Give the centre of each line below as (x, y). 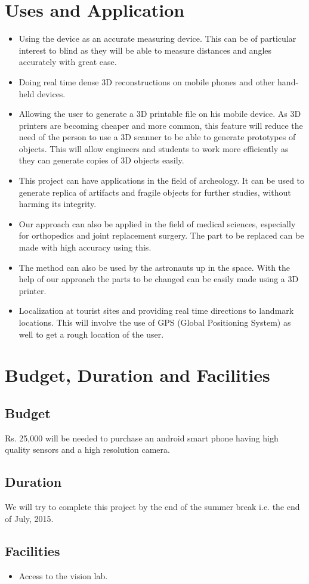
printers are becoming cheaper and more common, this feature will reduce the (161, 125)
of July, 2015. (29, 518)
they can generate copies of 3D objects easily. (101, 160)
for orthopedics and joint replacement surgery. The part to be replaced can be (161, 235)
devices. (51, 93)
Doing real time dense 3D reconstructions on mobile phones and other (147, 81)
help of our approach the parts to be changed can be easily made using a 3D (159, 279)
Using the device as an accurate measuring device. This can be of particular (157, 38)
